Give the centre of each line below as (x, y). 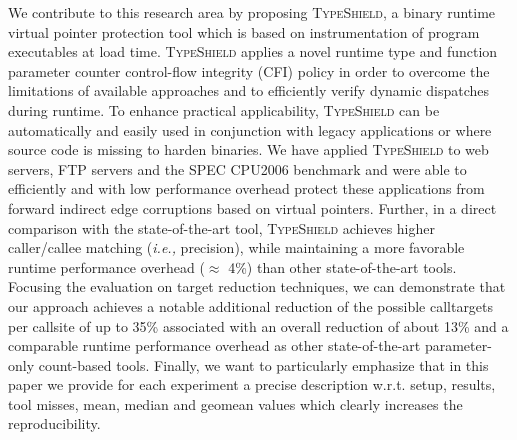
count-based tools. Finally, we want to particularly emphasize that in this (263, 364)
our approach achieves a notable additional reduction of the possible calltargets (251, 305)
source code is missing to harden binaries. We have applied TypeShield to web (248, 149)
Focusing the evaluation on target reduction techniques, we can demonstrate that (257, 286)
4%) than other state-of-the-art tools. (342, 266)
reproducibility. (54, 423)
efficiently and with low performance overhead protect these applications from (246, 188)
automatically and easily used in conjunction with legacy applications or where (250, 129)
